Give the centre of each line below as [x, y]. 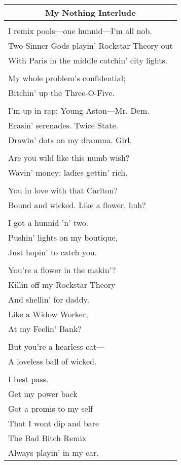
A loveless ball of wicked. [52, 361]
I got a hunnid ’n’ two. [48, 223]
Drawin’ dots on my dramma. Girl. [70, 140]
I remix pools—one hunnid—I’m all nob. [80, 31]
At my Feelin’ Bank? [45, 329]
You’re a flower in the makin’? [62, 270]
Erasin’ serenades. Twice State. [63, 125]
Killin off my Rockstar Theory [62, 285]
